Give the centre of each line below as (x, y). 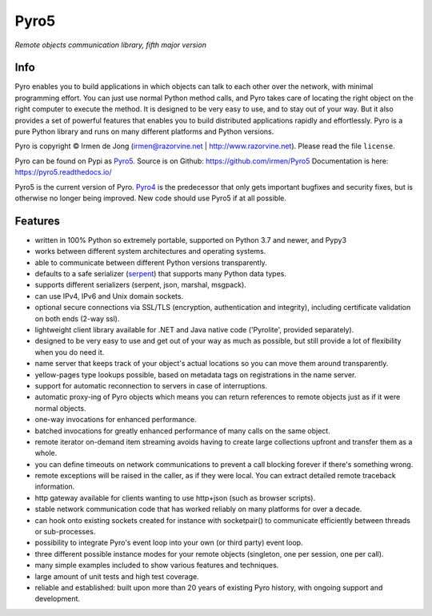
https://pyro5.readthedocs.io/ (63, 172)
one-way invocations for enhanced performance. (116, 420)
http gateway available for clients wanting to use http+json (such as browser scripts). (175, 497)
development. (57, 599)
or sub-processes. (65, 532)
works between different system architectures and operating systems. (150, 252)
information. (55, 487)
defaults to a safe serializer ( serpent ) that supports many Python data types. (161, 274)
